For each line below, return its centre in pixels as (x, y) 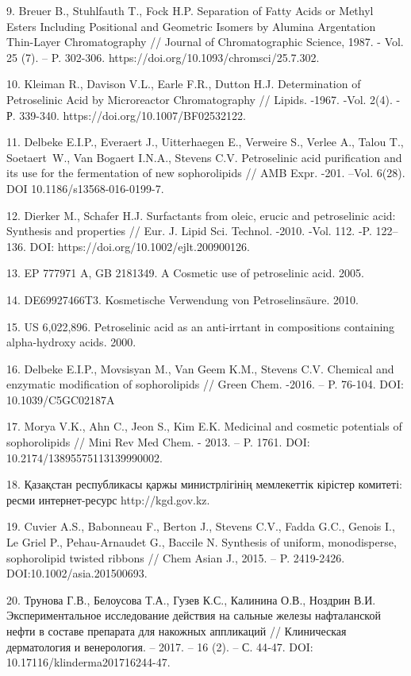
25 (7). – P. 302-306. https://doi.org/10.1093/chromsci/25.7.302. (163, 57)
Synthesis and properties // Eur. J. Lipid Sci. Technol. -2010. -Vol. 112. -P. (189, 231)
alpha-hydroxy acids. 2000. (71, 342)
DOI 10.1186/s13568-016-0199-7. (85, 188)
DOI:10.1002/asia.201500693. (77, 573)
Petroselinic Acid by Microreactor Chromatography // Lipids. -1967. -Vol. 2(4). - (204, 99)
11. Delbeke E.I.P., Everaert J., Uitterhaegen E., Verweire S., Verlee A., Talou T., (205, 142)
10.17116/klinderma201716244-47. (88, 662)
